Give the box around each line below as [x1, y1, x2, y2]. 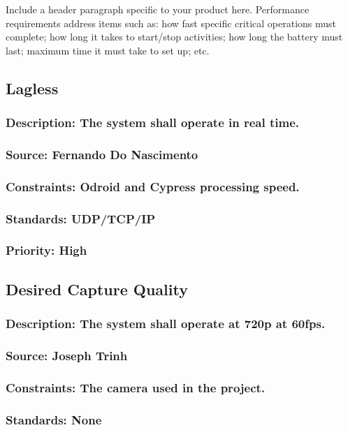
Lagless [6, 77, 59, 98]
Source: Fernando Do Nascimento [6, 145, 198, 163]
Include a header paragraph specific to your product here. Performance [6, 2, 310, 16]
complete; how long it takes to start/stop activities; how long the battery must [6, 29, 343, 44]
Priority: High [6, 242, 87, 259]
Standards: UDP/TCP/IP [6, 209, 156, 227]
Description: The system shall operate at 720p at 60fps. [6, 315, 326, 332]
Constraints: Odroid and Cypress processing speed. [6, 177, 300, 195]
